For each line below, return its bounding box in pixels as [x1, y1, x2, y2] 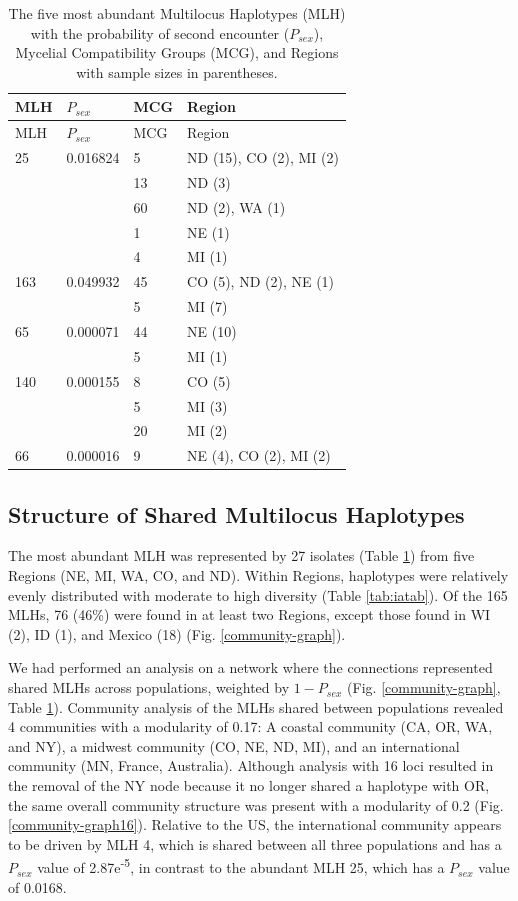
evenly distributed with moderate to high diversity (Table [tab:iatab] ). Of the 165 [8, 584, 508, 605]
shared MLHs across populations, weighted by [8, 677, 290, 698]
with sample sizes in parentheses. [76, 61, 278, 82]
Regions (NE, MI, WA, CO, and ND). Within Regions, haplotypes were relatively [8, 565, 509, 586]
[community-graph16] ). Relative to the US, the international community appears [8, 814, 502, 835]
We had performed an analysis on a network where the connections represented [8, 657, 493, 678]
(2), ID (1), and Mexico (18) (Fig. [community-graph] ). [8, 623, 346, 644]
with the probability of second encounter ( [30, 22, 290, 43]
